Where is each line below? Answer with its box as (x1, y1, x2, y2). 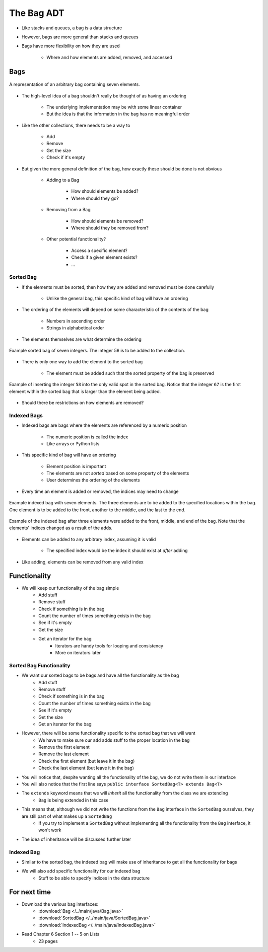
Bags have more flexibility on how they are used (21, 43, 120, 49)
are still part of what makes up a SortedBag (21, 813, 112, 819)
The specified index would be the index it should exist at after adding (46, 548, 188, 554)
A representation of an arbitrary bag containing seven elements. (9, 81, 140, 87)
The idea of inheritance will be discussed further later (21, 836, 132, 842)
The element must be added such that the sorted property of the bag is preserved (46, 370, 214, 376)
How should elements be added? (71, 188, 138, 194)
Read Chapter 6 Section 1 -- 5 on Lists (21, 931, 100, 937)
